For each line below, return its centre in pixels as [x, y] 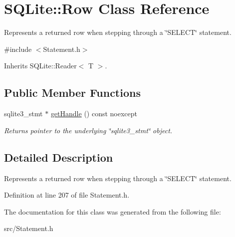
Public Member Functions [72, 93]
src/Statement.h [29, 228]
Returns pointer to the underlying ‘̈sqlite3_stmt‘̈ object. [88, 130]
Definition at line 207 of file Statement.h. [67, 195]
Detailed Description [59, 157]
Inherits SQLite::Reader [40, 66]
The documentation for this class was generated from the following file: [113, 211]
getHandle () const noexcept [94, 114]
